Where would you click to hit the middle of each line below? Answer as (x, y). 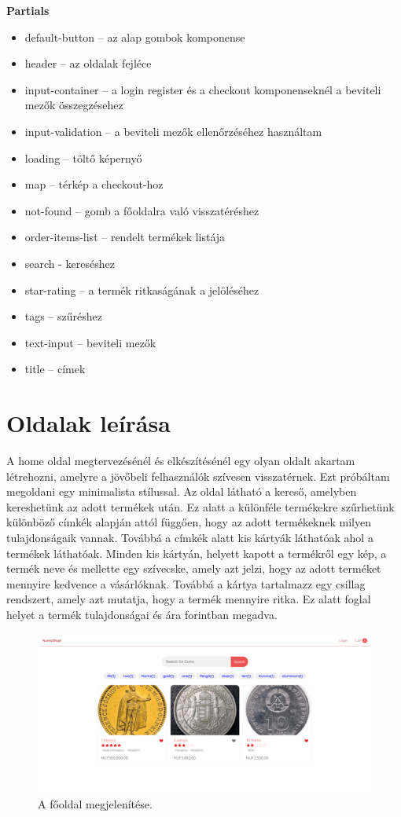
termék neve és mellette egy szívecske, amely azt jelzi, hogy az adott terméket (194, 568)
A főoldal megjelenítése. (95, 803)
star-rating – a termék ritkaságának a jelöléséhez (142, 289)
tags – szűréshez (64, 316)
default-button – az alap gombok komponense (135, 37)
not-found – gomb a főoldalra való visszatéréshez (142, 210)
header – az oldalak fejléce (88, 63)
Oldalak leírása (88, 423)
